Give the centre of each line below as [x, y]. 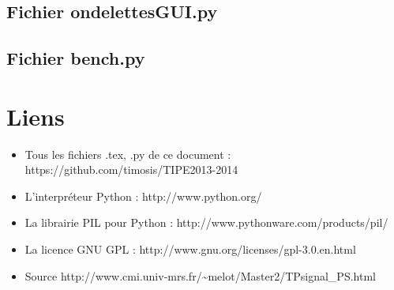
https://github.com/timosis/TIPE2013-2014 [131, 169]
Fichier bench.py [76, 58]
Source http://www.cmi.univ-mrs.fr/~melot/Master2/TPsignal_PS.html [200, 275]
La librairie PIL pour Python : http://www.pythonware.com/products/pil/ [206, 222]
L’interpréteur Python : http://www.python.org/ [143, 196]
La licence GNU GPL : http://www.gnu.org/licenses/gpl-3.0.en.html [190, 249]
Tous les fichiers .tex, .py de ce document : [128, 154]
